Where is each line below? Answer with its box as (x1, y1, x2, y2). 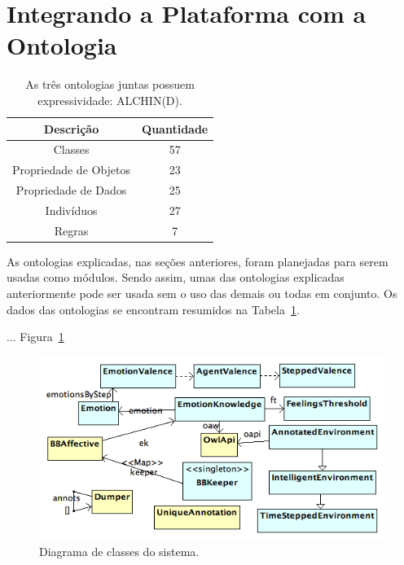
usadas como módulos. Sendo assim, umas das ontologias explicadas (7, 269, 345, 286)
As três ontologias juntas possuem (25, 76, 195, 93)
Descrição (43, 120, 99, 137)
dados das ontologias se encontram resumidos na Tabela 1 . (7, 300, 300, 318)
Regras (54, 221, 89, 239)
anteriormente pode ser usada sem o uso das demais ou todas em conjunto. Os (7, 285, 397, 301)
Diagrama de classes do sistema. (39, 542, 200, 559)
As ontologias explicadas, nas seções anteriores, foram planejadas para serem (7, 252, 389, 269)
